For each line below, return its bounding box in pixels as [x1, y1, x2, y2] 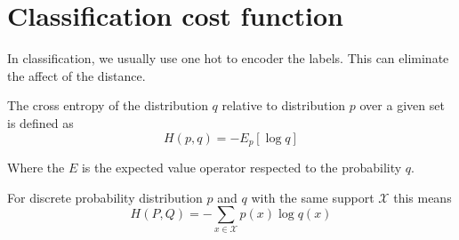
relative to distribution [221, 96, 346, 115]
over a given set [359, 96, 445, 115]
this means [393, 188, 452, 206]
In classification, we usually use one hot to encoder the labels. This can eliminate [7, 49, 449, 68]
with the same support [251, 188, 374, 206]
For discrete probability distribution [7, 188, 203, 206]
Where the [7, 157, 65, 176]
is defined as [7, 113, 74, 132]
